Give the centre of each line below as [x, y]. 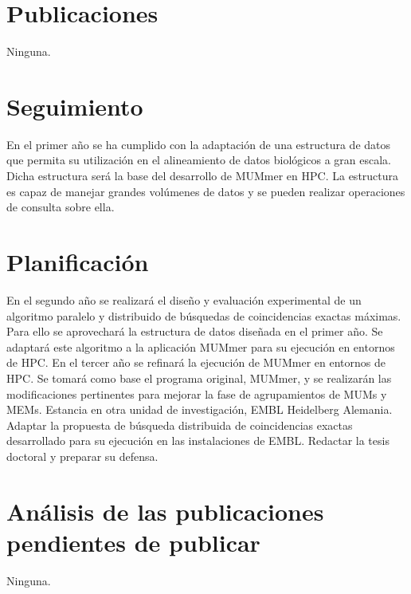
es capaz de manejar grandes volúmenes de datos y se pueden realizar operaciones [206, 191]
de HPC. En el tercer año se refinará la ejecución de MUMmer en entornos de [196, 362]
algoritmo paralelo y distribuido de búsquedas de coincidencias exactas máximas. [204, 315]
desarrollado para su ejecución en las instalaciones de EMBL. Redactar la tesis [198, 441]
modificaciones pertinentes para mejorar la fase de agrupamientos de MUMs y [197, 393]
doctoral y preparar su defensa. [82, 456]
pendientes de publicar [133, 542]
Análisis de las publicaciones [165, 511]
